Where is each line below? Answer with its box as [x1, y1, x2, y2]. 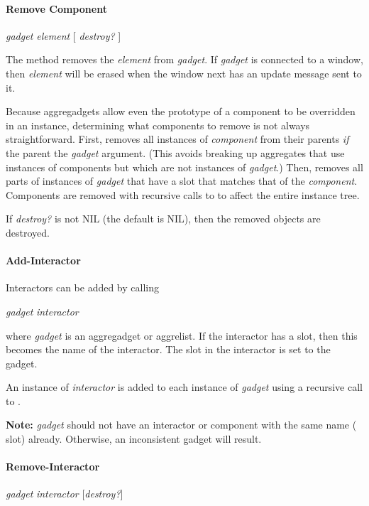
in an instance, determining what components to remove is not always [6, 117, 310, 132]
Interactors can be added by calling [6, 280, 159, 295]
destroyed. [6, 225, 50, 239]
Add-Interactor [6, 253, 81, 268]
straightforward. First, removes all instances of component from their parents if [6, 131, 349, 146]
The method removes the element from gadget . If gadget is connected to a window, [6, 52, 363, 67]
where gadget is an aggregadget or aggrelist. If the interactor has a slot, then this [6, 328, 358, 343]
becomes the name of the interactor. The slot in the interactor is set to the [6, 342, 331, 357]
